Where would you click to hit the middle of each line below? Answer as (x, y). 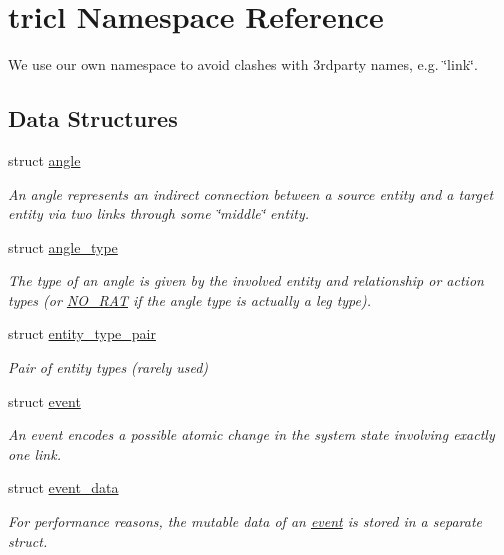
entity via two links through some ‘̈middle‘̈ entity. (159, 213)
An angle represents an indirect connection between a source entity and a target (251, 193)
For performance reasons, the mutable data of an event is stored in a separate (245, 521)
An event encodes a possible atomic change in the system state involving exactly (251, 434)
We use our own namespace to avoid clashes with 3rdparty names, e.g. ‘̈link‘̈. (243, 64)
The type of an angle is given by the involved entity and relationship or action (246, 280)
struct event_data (63, 487)
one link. (34, 453)
